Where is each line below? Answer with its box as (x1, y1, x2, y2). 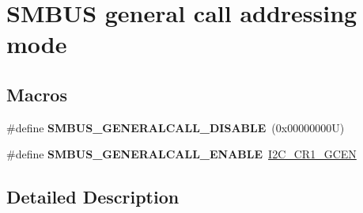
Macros (6, 82, 67, 106)
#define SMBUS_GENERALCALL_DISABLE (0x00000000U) (6, 119, 345, 135)
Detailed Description (6, 184, 180, 209)
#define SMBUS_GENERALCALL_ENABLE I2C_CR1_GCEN (6, 146, 357, 162)
